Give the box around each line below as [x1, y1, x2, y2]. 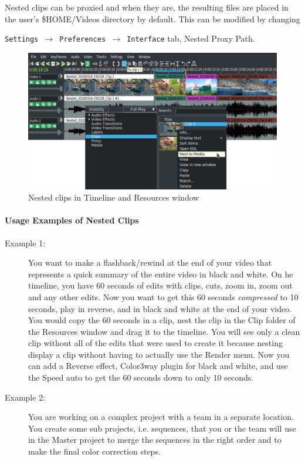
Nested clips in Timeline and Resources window [28, 191, 199, 204]
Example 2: [5, 391, 46, 403]
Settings [5, 35, 39, 44]
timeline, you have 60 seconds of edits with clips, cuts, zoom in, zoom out [28, 279, 293, 291]
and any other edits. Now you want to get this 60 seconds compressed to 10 [28, 290, 299, 303]
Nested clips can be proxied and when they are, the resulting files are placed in [5, 1, 289, 13]
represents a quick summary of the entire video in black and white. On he [28, 267, 293, 280]
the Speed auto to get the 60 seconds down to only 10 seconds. [28, 371, 254, 384]
